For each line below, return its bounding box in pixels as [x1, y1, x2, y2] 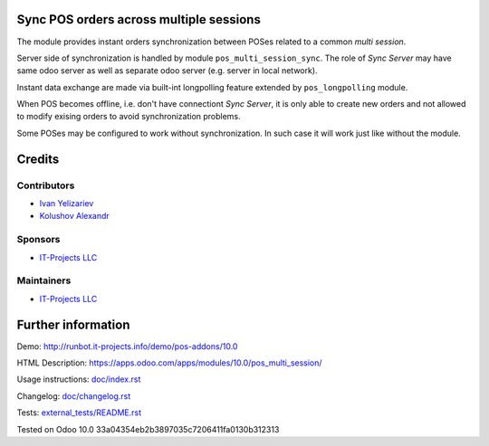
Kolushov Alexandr [39, 211, 110, 222]
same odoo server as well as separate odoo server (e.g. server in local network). [16, 65, 318, 76]
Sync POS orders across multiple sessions [16, 12, 262, 27]
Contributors [16, 179, 75, 192]
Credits [16, 151, 60, 166]
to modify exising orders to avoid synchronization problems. [16, 111, 241, 122]
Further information [16, 317, 130, 332]
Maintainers [16, 274, 72, 287]
